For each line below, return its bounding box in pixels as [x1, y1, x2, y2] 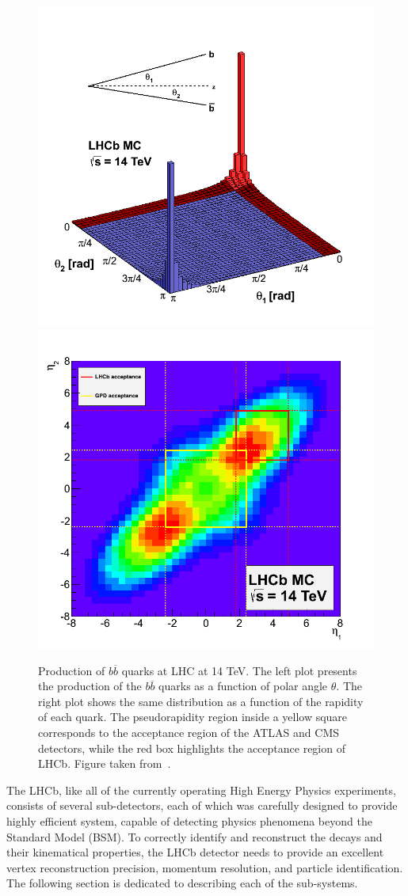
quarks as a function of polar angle [158, 678, 328, 694]
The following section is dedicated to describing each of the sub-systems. [6, 875, 358, 891]
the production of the [38, 678, 142, 694]
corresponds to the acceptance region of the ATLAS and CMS [38, 724, 340, 740]
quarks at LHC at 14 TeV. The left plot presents [121, 662, 357, 678]
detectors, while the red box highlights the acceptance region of [38, 739, 345, 756]
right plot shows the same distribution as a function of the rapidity [38, 693, 364, 709]
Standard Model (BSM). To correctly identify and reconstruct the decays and [6, 828, 383, 845]
